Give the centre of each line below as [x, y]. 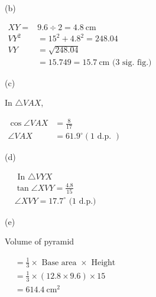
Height [103, 262]
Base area [59, 262]
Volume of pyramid [40, 241]
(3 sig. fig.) [132, 62]
